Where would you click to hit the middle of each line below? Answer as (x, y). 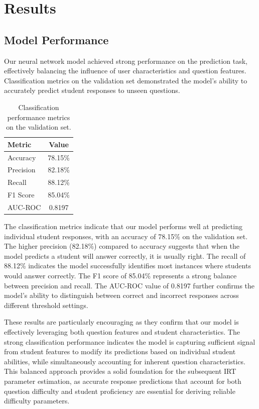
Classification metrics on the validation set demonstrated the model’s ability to (126, 80)
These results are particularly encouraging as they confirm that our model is (121, 322)
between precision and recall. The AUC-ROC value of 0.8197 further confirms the (129, 285)
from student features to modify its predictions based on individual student (120, 351)
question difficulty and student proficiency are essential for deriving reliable (120, 391)
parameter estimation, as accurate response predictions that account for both (123, 381)
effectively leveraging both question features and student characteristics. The (122, 331)
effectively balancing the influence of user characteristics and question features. (125, 71)
